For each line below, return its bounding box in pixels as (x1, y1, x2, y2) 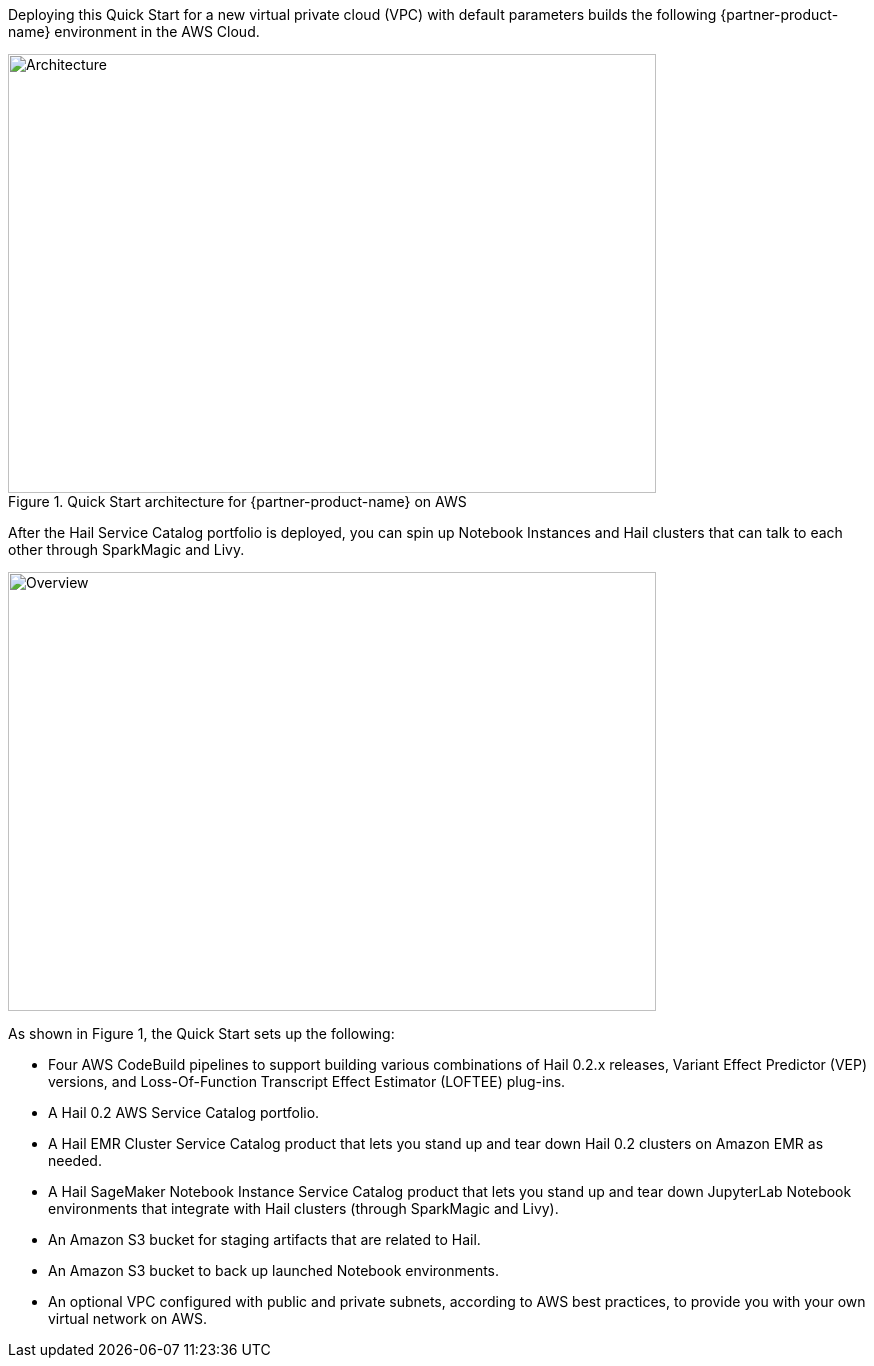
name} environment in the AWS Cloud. (8, 23, 260, 40)
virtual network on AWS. (48, 1310, 208, 1327)
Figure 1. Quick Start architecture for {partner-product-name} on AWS (8, 493, 467, 510)
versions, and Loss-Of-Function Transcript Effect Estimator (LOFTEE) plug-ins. (48, 1073, 566, 1090)
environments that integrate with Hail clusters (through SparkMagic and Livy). (48, 1200, 559, 1217)
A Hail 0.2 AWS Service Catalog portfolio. (48, 1104, 320, 1121)
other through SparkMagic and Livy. (8, 541, 245, 558)
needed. (48, 1152, 102, 1169)
